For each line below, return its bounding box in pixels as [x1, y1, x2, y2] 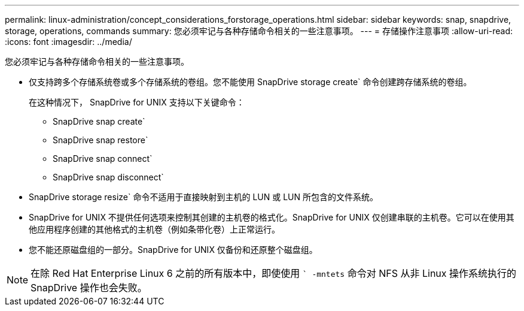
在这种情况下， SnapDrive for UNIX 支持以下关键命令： [29, 97, 245, 107]
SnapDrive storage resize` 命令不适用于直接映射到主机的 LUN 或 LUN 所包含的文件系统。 [29, 192, 378, 202]
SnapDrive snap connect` [53, 153, 153, 164]
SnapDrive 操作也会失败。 [31, 282, 147, 294]
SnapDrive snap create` [53, 116, 145, 126]
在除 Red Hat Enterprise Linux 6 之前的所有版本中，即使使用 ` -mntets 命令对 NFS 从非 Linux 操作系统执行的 [31, 267, 517, 279]
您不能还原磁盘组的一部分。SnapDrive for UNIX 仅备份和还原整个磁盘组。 [29, 244, 318, 255]
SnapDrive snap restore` [53, 135, 148, 145]
